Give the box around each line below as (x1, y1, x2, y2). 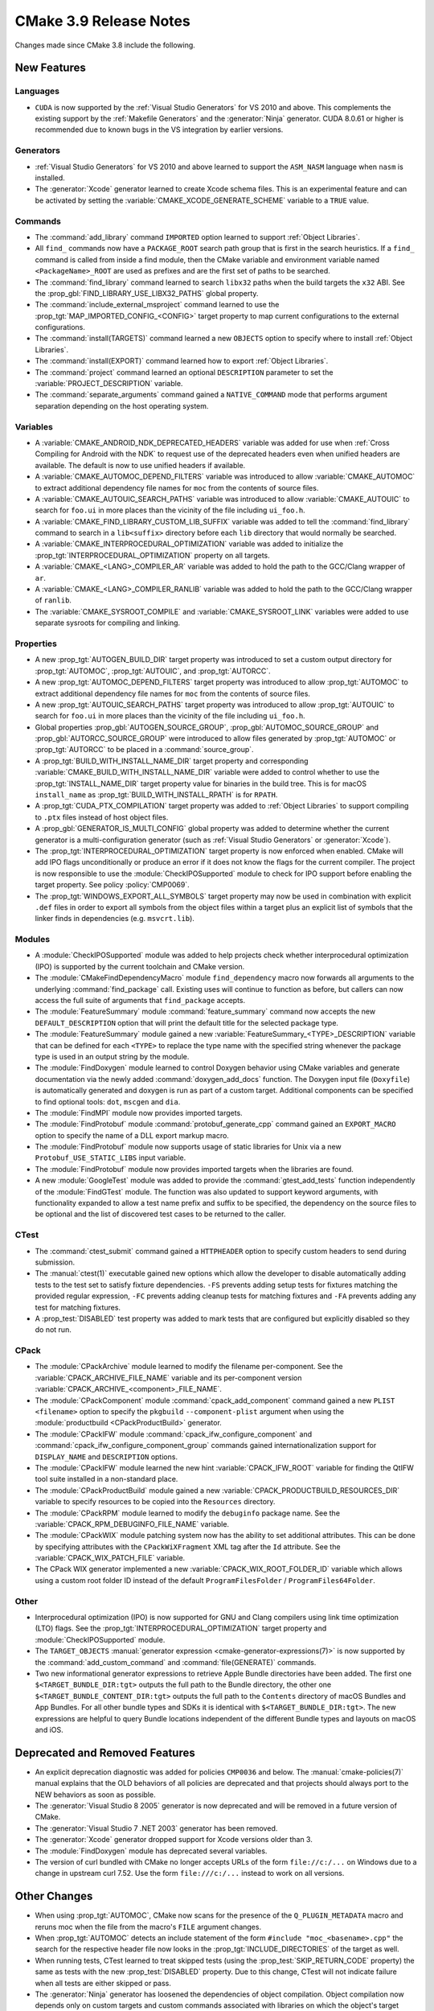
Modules (14, 934, 51, 945)
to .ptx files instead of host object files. (35, 812, 169, 822)
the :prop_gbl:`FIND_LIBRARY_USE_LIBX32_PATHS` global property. (35, 288, 259, 298)
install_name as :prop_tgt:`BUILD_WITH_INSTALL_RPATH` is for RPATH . (35, 790, 278, 800)
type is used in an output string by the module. (35, 1051, 190, 1061)
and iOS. (35, 1725, 63, 1734)
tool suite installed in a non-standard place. (35, 1474, 178, 1484)
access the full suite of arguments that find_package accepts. (35, 996, 246, 1005)
